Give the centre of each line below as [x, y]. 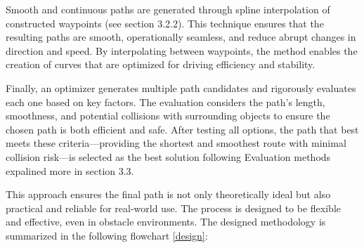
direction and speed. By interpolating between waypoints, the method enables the [182, 50]
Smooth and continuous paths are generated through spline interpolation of [168, 9]
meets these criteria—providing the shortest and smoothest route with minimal [176, 143]
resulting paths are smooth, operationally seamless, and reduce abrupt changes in [181, 37]
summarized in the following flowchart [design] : [107, 235]
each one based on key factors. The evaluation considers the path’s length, [165, 102]
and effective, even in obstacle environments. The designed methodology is [166, 222]
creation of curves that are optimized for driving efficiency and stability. [161, 64]
